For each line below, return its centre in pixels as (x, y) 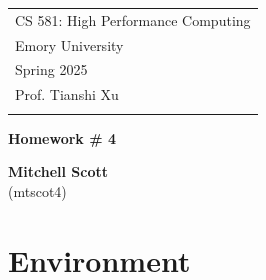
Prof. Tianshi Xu (67, 94)
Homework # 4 (62, 137)
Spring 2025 (51, 69)
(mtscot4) (37, 190)
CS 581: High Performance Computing (133, 19)
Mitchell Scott (58, 171)
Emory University (69, 44)
